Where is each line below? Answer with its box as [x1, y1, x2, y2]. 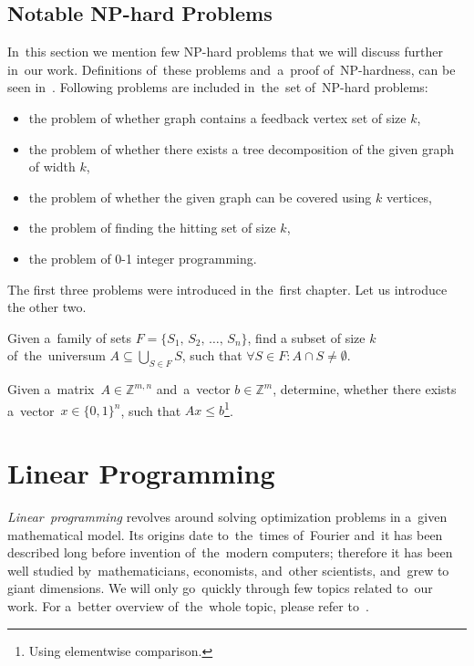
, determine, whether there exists [273, 380, 457, 399]
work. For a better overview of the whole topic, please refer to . [7, 597, 369, 616]
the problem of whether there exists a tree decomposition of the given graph [28, 139, 455, 158]
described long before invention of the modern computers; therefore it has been [7, 543, 453, 562]
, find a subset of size [247, 328, 366, 347]
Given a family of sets [7, 328, 131, 347]
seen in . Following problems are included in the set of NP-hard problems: [7, 78, 428, 97]
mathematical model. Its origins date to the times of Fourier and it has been [7, 525, 443, 544]
